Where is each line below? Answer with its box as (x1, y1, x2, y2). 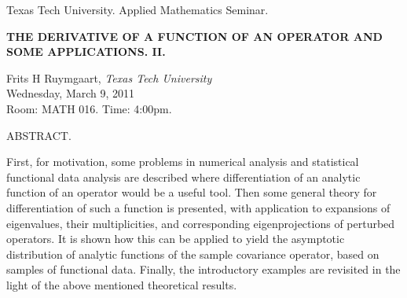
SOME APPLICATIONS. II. (6, 43, 166, 60)
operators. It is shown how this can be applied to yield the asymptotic (6, 230, 345, 247)
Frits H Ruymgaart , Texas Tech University (6, 69, 212, 86)
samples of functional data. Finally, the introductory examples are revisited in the (6, 261, 401, 278)
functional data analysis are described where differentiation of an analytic (6, 168, 361, 185)
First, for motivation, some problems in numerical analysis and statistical (6, 153, 359, 170)
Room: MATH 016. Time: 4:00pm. (6, 100, 172, 116)
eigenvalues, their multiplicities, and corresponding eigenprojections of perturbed (6, 215, 395, 231)
